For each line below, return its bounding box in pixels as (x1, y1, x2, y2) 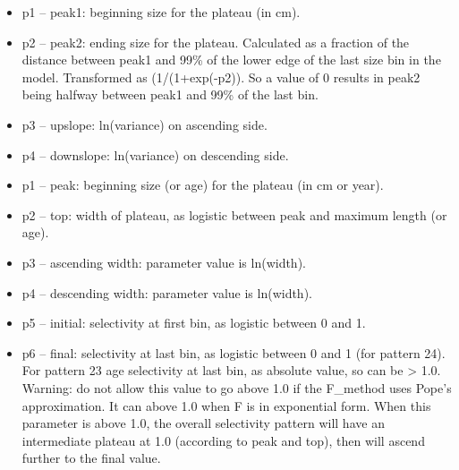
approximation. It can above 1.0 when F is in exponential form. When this (21, 396, 431, 414)
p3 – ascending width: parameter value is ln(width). (21, 252, 306, 271)
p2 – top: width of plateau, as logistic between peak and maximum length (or (21, 205, 447, 224)
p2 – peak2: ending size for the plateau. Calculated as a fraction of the (21, 32, 410, 51)
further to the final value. (21, 449, 161, 467)
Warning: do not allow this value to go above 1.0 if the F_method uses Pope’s (21, 378, 452, 397)
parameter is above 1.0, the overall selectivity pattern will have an (21, 414, 385, 432)
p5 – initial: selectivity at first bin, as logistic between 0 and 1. (21, 313, 366, 332)
